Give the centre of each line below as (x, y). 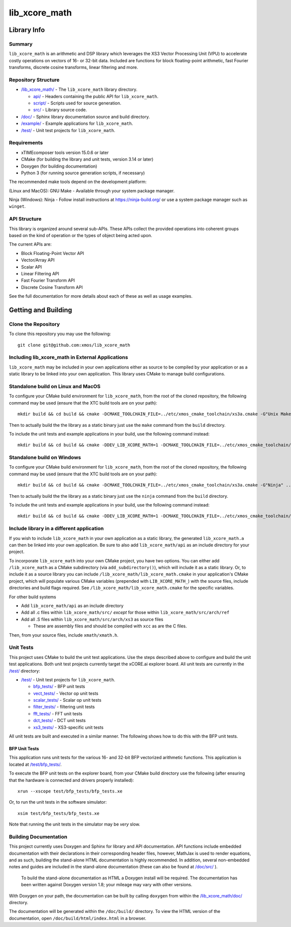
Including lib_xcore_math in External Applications (69, 357)
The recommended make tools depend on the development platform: (78, 182)
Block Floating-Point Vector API (53, 253)
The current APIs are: (30, 244)
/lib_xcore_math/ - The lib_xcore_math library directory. (79, 89)
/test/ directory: (24, 671)
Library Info (27, 30)
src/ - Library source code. (60, 110)
